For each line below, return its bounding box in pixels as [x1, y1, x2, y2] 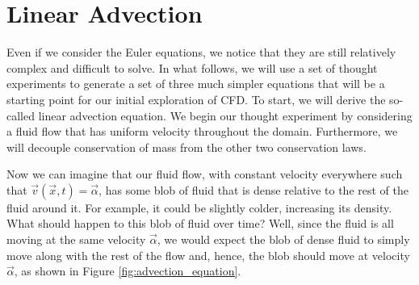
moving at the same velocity [6, 231, 146, 248]
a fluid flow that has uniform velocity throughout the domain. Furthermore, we [6, 123, 398, 140]
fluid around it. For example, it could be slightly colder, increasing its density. [6, 199, 392, 216]
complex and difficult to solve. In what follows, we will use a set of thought [6, 59, 378, 76]
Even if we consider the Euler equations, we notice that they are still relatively [6, 44, 396, 61]
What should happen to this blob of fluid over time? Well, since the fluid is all [6, 215, 394, 232]
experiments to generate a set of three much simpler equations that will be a [6, 75, 385, 92]
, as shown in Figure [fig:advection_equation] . [14, 262, 241, 279]
